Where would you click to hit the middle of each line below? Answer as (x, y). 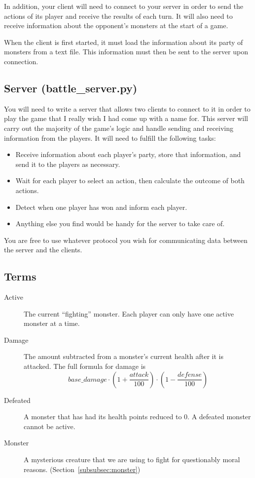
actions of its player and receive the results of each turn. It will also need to (118, 16)
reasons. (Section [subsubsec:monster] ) (82, 469)
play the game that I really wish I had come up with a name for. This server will (126, 118)
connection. (21, 61)
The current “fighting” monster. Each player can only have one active (129, 313)
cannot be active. (50, 426)
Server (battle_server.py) (71, 88)
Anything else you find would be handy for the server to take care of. (120, 223)
